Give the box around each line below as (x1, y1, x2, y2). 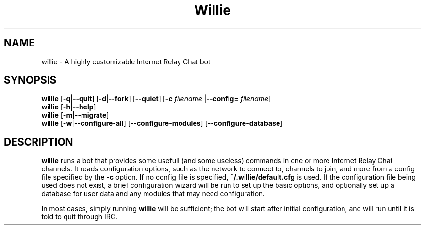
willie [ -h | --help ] (41, 103, 96, 111)
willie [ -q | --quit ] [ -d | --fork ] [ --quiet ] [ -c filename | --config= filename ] (41, 94, 271, 103)
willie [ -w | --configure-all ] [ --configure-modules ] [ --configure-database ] (41, 119, 283, 128)
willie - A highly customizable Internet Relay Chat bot (41, 57, 211, 66)
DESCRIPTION (4, 136, 73, 148)
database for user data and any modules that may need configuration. (41, 189, 265, 198)
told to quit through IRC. (41, 213, 118, 221)
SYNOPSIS (4, 74, 57, 87)
